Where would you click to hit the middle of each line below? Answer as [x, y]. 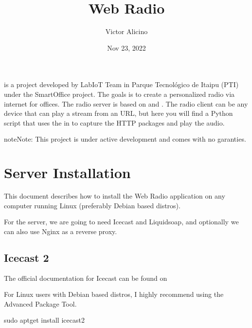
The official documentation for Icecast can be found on [86, 278]
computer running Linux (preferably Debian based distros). [92, 205]
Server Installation [67, 173]
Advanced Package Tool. [40, 303]
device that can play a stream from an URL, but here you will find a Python [118, 113]
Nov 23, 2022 [126, 47]
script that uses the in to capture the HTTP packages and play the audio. [114, 122]
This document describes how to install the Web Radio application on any [115, 196]
